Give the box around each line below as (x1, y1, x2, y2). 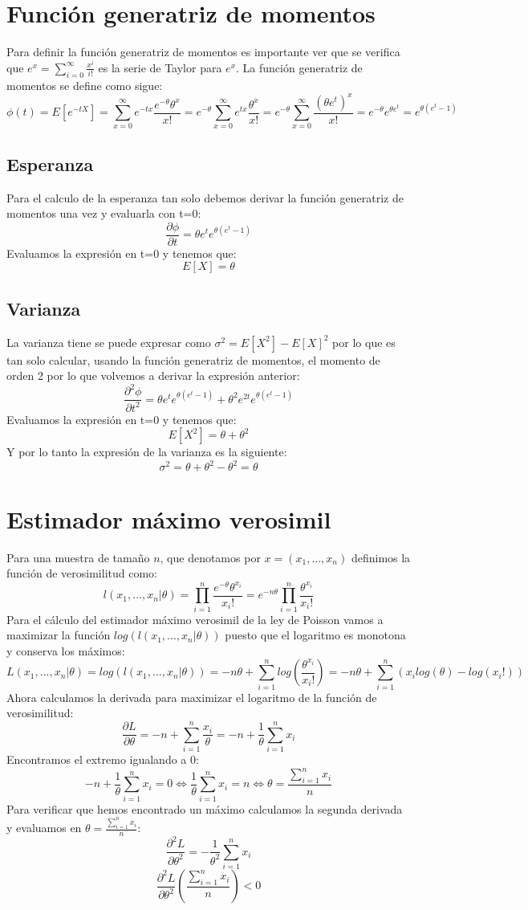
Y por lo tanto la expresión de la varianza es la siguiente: (6, 443, 287, 460)
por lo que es (332, 333, 396, 350)
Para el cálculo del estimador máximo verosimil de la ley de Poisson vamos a (6, 610, 384, 627)
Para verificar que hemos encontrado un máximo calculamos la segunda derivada (6, 800, 403, 817)
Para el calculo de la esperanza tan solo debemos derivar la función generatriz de (6, 189, 404, 206)
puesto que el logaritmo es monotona (225, 626, 406, 643)
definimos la (351, 549, 411, 565)
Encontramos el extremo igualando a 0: (6, 751, 199, 768)
